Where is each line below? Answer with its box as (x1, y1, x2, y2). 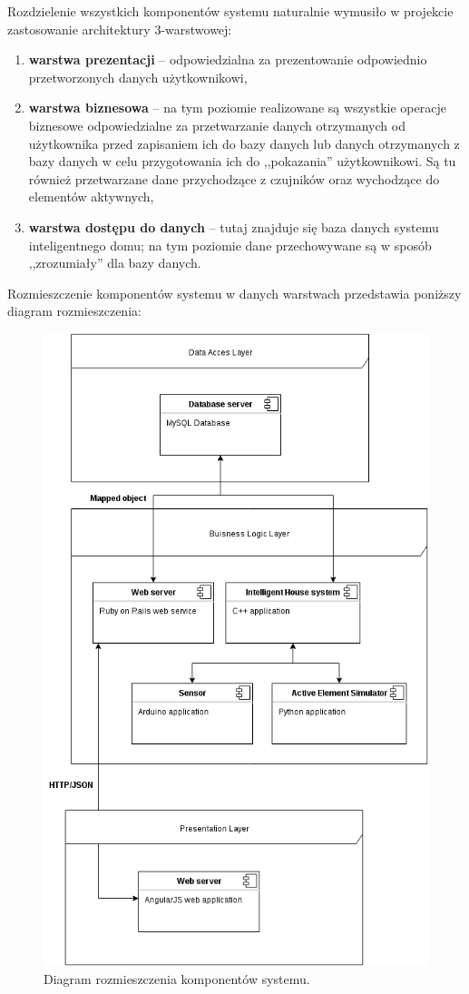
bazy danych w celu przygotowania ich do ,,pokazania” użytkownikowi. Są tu (28, 152, 456, 171)
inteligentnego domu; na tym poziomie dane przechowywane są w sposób (28, 235, 432, 254)
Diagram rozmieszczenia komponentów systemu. (44, 969, 310, 988)
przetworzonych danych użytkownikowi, (28, 67, 248, 86)
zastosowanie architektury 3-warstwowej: (7, 19, 232, 38)
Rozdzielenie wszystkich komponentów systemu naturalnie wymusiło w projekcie (7, 2, 454, 20)
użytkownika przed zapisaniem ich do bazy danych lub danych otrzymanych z (28, 133, 460, 153)
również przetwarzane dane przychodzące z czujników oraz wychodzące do (28, 169, 440, 188)
